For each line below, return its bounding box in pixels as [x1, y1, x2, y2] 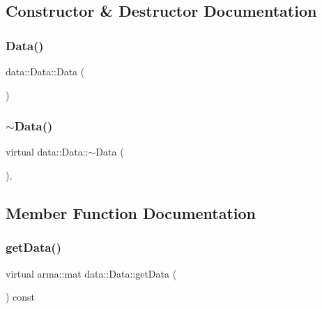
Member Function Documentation [6, 202, 256, 223]
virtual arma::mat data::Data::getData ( [6, 266, 177, 280]
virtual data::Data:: [6, 144, 89, 159]
